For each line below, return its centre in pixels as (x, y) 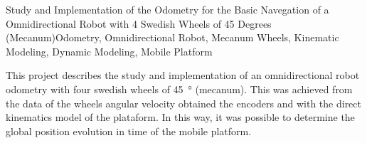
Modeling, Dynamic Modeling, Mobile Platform (109, 51)
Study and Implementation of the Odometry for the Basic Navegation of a (167, 9)
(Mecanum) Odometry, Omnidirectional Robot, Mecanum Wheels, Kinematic (172, 37)
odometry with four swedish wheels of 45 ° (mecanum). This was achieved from (179, 89)
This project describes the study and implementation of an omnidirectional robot (183, 75)
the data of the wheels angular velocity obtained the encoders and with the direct (183, 103)
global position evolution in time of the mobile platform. (129, 131)
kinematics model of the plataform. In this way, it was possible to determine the (180, 117)
